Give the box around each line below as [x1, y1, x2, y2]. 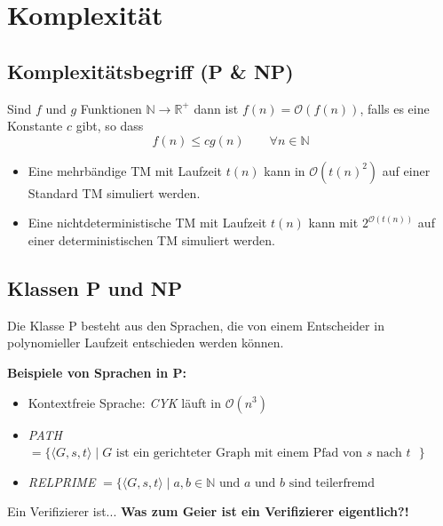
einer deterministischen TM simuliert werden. [28, 230, 275, 249]
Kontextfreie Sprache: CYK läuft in [28, 393, 221, 411]
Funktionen [80, 99, 142, 117]
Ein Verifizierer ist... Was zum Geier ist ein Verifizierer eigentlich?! [7, 502, 409, 521]
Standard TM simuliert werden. [28, 183, 201, 202]
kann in [264, 161, 305, 179]
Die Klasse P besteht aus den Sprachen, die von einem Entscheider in [7, 315, 384, 334]
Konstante [7, 116, 63, 135]
